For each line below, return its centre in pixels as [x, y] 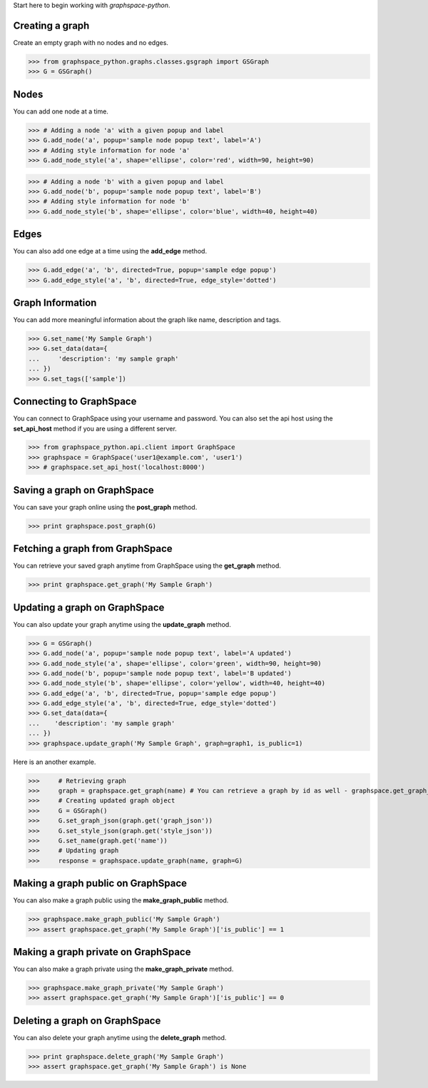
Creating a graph [51, 25]
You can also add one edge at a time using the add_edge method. [110, 251]
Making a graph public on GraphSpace [100, 883]
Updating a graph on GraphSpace [89, 607]
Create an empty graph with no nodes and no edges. [91, 42]
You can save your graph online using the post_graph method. [105, 507]
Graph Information [55, 302]
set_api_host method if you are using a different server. [95, 428]
